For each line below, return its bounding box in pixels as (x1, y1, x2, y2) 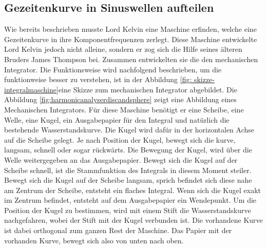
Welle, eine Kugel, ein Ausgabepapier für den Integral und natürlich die (4, 114, 230, 125)
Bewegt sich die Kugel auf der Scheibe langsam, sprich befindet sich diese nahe (4, 175, 252, 185)
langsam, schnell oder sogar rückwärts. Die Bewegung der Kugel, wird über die (4, 144, 252, 155)
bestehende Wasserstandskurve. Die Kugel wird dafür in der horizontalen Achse (4, 124, 255, 135)
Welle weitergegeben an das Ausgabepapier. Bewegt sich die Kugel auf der (4, 154, 238, 165)
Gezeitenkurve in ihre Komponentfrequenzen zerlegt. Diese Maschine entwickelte (4, 33, 257, 44)
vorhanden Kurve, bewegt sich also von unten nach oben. (4, 235, 184, 245)
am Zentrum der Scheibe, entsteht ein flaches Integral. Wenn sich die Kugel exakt (4, 184, 261, 195)
